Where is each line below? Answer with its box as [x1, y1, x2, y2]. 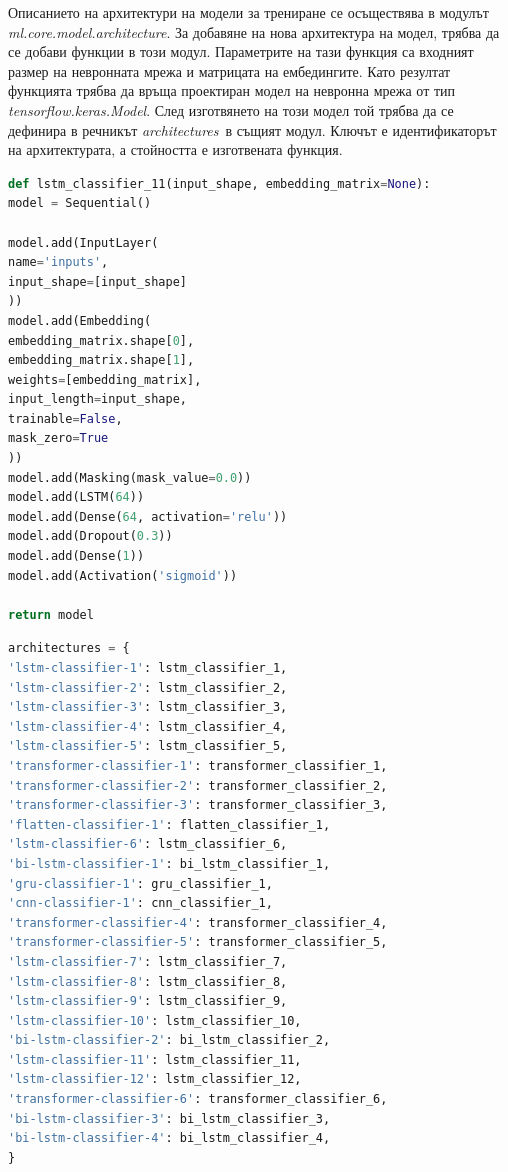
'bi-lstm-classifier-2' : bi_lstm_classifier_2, [8, 1033, 331, 1048]
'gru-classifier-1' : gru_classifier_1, [8, 876, 273, 891]
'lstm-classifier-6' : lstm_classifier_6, [8, 837, 288, 852]
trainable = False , [8, 411, 123, 426]
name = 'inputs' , [8, 255, 109, 270]
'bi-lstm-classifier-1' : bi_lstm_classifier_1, [8, 856, 331, 871]
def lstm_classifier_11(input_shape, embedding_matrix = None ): [8, 176, 431, 191]
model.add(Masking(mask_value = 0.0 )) [8, 470, 252, 485]
